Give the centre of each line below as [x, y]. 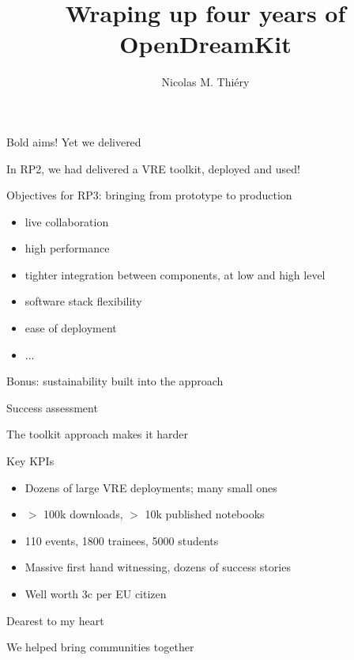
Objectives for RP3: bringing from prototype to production [149, 195]
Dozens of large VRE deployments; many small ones [151, 487]
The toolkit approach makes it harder [98, 434]
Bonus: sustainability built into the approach [115, 381]
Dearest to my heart [55, 620]
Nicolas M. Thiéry [205, 82]
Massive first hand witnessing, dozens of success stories [158, 567]
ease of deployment [71, 328]
